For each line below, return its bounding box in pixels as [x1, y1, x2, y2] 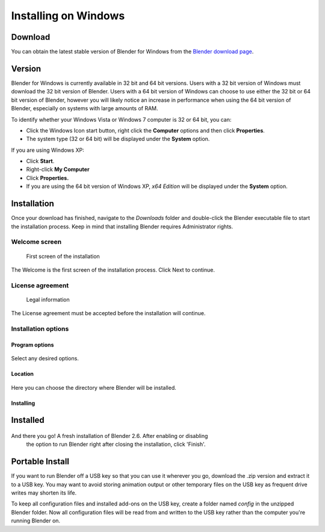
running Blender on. [11, 517, 60, 524]
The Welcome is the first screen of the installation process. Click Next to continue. [11, 266, 215, 274]
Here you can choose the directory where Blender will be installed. [11, 384, 177, 391]
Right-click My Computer [26, 166, 90, 173]
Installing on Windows [11, 9, 125, 22]
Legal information [26, 296, 70, 303]
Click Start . [26, 157, 55, 165]
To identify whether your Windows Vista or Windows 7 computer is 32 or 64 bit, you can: [11, 116, 232, 123]
